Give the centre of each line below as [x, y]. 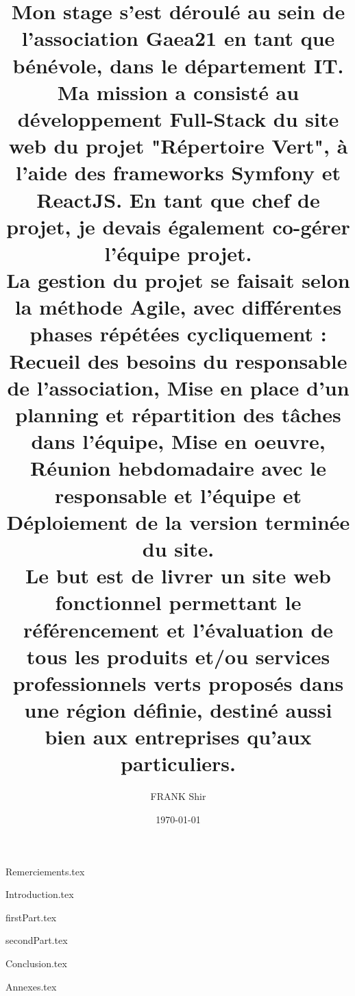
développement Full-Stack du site [178, 118]
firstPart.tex [31, 917]
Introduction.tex [40, 894]
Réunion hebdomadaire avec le [178, 468]
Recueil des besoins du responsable [178, 360]
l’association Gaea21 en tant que [178, 38]
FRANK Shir [178, 796]
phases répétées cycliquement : [178, 333]
